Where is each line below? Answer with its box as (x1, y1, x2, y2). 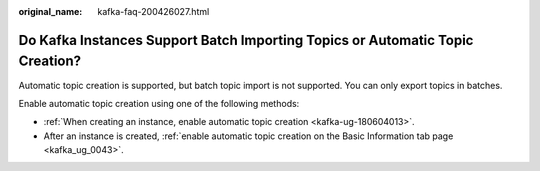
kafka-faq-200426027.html (97, 6, 210, 17)
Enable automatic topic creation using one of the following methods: (18, 97, 300, 109)
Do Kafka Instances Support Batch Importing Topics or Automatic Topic (18, 31, 474, 49)
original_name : (18, 6, 83, 17)
